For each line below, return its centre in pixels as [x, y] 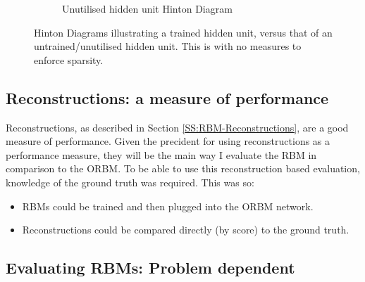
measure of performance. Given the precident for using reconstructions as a [168, 141]
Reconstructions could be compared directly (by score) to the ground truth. [186, 230]
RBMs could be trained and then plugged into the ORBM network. [168, 206]
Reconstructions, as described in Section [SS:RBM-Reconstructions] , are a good [177, 127]
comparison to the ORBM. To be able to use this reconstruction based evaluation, [183, 168]
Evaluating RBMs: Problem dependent [150, 268]
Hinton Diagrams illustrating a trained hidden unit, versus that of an [183, 32]
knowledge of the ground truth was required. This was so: [130, 182]
